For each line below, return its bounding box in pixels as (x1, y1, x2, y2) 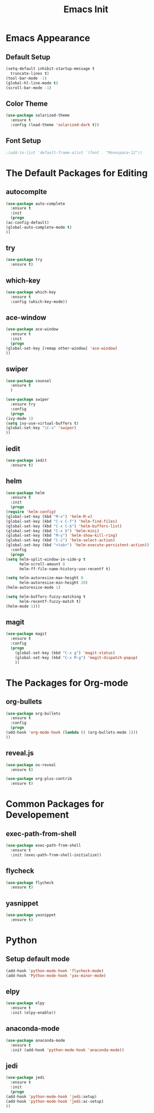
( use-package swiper (6, 397, 50, 402)
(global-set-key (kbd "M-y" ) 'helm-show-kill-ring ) (6, 533, 117, 538)
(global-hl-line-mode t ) (6, 80, 58, 85)
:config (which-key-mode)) (10, 299, 68, 304)
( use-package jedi (6, 1075, 45, 1080)
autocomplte (6, 187, 47, 196)
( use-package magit (6, 631, 47, 636)
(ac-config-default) (6, 220, 50, 225)
